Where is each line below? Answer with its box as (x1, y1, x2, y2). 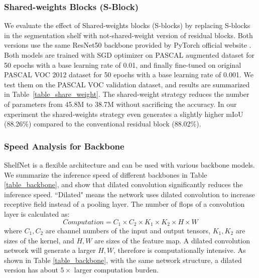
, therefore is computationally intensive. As (113, 245, 246, 255)
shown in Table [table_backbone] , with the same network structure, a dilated (4, 254, 242, 265)
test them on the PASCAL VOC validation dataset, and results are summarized (4, 79, 250, 89)
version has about (4, 264, 58, 275)
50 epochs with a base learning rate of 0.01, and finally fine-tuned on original (4, 59, 241, 70)
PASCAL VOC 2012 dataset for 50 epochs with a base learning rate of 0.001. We (4, 69, 253, 80)
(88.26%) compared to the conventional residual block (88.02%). (4, 118, 201, 129)
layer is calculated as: (4, 208, 70, 219)
